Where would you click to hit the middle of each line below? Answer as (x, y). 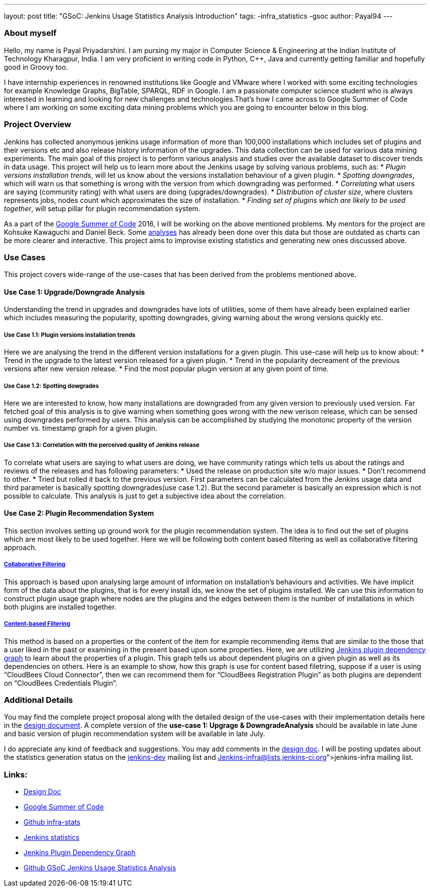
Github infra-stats (52, 822)
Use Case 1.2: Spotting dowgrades (52, 386)
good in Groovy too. (36, 67)
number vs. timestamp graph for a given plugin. (81, 428)
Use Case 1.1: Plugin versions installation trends (70, 335)
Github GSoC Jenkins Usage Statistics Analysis (100, 868)
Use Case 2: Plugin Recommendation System (79, 513)
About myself (30, 33)
